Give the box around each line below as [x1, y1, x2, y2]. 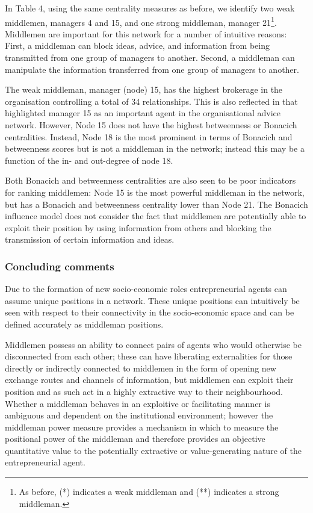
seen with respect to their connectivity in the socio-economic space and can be [5, 306, 294, 319]
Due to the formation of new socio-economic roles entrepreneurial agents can [5, 282, 287, 295]
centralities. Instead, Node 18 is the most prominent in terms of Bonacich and [5, 130, 293, 143]
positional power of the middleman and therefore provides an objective [5, 432, 265, 445]
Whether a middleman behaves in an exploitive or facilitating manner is [5, 397, 270, 409]
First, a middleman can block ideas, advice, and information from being [5, 39, 270, 52]
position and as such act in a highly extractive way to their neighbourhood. [5, 385, 283, 397]
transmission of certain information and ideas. [5, 233, 175, 246]
